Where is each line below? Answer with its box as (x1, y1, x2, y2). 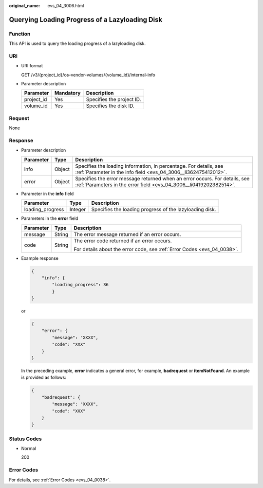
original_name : (9, 3, 40, 8)
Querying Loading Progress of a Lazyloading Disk (9, 15, 163, 24)
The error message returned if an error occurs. (74, 231, 181, 237)
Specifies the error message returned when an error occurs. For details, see (75, 175, 250, 182)
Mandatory (54, 90, 81, 97)
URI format (21, 63, 43, 69)
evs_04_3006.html (47, 3, 84, 8)
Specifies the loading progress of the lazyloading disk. (91, 206, 216, 213)
